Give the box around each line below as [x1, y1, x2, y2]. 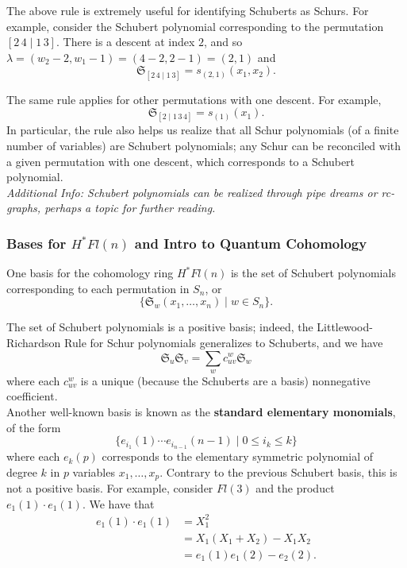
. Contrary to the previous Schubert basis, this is [159, 463, 397, 480]
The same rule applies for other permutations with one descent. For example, [6, 91, 382, 107]
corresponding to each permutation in [6, 280, 190, 296]
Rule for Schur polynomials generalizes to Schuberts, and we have [64, 334, 383, 350]
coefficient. [6, 388, 58, 404]
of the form [6, 419, 61, 435]
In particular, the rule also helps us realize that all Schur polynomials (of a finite [6, 122, 399, 138]
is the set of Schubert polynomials [230, 265, 396, 281]
